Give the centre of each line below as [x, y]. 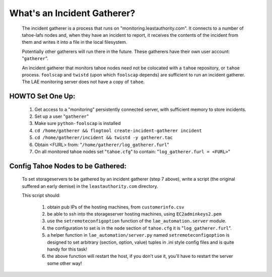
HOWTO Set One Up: [42, 96]
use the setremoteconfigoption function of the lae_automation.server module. [137, 221]
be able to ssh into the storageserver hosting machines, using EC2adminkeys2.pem [134, 214]
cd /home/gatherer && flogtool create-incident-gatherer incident [118, 130]
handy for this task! [67, 249]
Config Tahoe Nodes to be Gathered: [68, 166]
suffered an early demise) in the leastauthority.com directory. [90, 186]
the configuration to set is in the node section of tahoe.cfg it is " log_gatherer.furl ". [139, 228]
